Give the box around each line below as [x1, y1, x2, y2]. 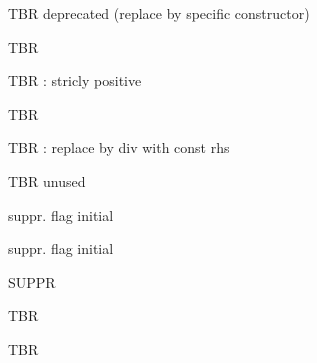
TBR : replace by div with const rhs [8, 137, 230, 158]
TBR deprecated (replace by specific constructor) [8, 3, 310, 23]
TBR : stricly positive [8, 70, 142, 91]
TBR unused [8, 170, 86, 191]
